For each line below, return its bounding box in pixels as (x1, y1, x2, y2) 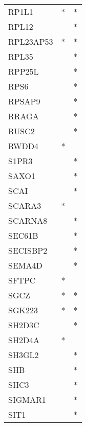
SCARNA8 (8, 215, 48, 226)
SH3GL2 (8, 349, 39, 361)
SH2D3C (8, 319, 39, 331)
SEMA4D (8, 259, 42, 271)
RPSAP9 (8, 95, 40, 107)
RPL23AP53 (8, 35, 53, 47)
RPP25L (8, 65, 39, 77)
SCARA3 (8, 200, 41, 211)
